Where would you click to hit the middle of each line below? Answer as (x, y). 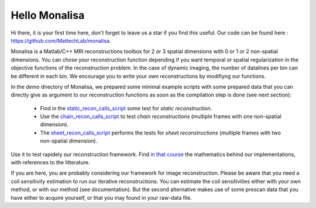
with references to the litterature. (50, 162)
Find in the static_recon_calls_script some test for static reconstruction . (126, 108)
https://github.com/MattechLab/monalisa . (61, 40)
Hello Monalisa (48, 15)
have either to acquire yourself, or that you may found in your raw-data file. (102, 197)
